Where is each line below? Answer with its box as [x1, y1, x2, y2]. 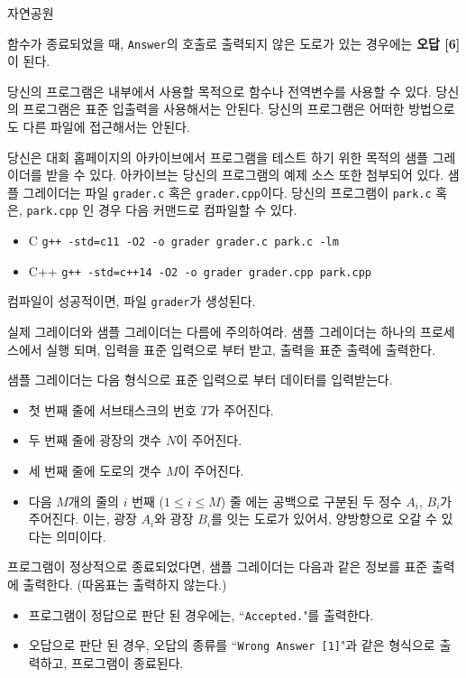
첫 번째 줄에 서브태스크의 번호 [28, 400, 196, 419]
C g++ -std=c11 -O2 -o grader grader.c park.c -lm [28, 231, 339, 250]
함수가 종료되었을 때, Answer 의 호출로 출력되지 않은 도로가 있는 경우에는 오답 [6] [7, 33, 461, 52]
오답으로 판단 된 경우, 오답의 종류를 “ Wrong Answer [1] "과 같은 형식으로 [28, 636, 435, 655]
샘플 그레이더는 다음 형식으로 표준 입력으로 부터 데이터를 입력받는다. [7, 370, 393, 389]
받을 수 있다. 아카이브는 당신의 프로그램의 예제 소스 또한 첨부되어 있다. [46, 165, 444, 184]
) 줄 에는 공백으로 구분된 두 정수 [220, 491, 402, 510]
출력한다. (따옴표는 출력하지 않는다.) [23, 575, 227, 594]
